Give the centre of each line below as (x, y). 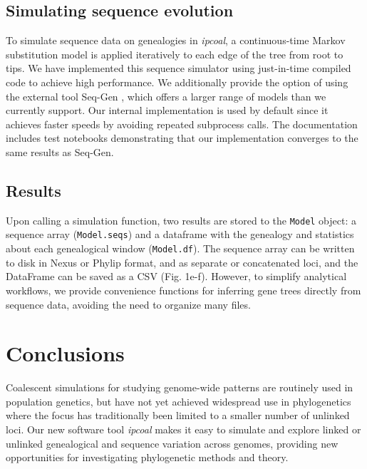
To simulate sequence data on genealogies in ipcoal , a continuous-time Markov (176, 40)
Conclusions (65, 353)
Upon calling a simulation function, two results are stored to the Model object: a (181, 220)
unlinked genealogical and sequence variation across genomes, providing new (172, 443)
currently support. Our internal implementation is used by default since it (167, 110)
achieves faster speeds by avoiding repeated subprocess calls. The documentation (182, 124)
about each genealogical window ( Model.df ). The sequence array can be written (180, 248)
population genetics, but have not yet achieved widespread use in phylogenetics (179, 401)
